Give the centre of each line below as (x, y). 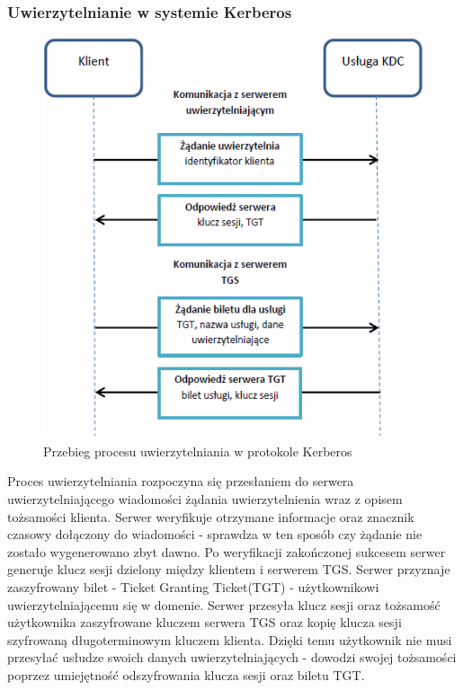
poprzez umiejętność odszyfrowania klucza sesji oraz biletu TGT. (186, 674)
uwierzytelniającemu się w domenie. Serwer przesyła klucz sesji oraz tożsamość (224, 604)
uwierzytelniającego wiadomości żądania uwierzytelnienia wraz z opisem (205, 498)
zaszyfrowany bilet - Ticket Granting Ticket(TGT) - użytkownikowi (193, 586)
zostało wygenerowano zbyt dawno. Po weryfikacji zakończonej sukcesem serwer (227, 551)
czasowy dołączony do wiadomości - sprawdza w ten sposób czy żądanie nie (215, 534)
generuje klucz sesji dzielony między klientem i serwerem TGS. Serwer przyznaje (229, 569)
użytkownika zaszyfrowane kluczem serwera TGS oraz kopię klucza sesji (205, 622)
